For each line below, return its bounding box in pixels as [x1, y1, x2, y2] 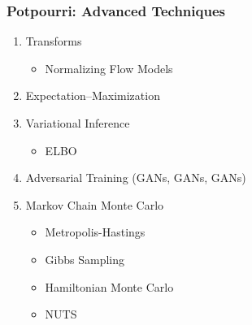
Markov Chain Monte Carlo [25, 196, 164, 213]
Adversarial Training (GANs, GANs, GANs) [25, 169, 246, 186]
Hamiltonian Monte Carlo [45, 278, 174, 295]
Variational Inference [25, 115, 130, 131]
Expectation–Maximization [25, 87, 160, 104]
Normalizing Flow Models [45, 59, 173, 76]
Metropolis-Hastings [45, 223, 146, 240]
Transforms [25, 32, 82, 50]
